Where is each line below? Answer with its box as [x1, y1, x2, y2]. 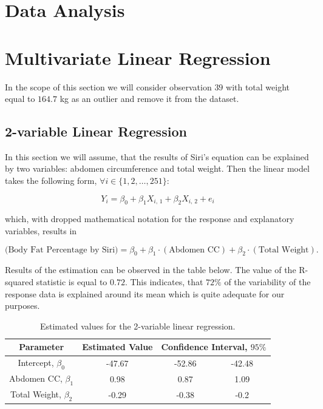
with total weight [226, 80, 290, 93]
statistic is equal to [36, 275, 107, 288]
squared [5, 275, 34, 288]
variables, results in [5, 225, 77, 237]
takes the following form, [5, 174, 97, 187]
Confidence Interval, [161, 340, 248, 353]
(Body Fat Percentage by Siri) [5, 245, 118, 254]
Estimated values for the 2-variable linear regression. [39, 319, 236, 332]
